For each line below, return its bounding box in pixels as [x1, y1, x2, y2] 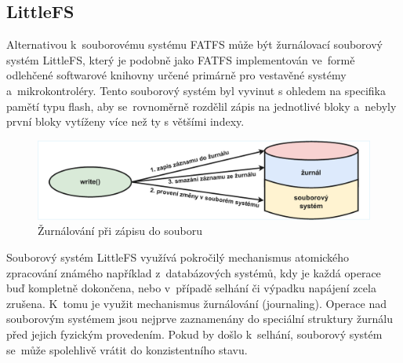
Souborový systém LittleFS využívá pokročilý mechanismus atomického [6, 248, 350, 265]
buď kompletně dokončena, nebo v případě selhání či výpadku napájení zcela [6, 280, 376, 296]
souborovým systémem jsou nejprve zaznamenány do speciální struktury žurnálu [6, 310, 394, 327]
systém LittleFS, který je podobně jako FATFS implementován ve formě [6, 51, 355, 68]
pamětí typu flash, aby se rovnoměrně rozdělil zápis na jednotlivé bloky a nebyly [6, 97, 397, 114]
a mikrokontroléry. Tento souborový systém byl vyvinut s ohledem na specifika [6, 82, 386, 98]
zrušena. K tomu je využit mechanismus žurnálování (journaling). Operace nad [6, 295, 387, 311]
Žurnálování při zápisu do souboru [38, 222, 202, 239]
